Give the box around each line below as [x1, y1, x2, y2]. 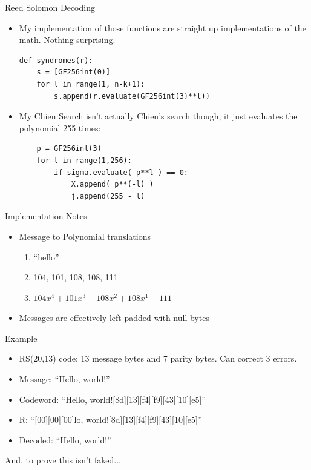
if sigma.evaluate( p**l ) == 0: [54, 168, 188, 177]
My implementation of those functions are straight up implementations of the [19, 21, 306, 34]
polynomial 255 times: [19, 121, 101, 134]
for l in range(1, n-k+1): [36, 79, 145, 88]
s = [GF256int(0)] [36, 68, 111, 77]
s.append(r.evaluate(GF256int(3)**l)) [54, 91, 210, 101]
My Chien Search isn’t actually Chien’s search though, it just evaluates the [19, 110, 298, 122]
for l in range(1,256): [36, 156, 132, 165]
